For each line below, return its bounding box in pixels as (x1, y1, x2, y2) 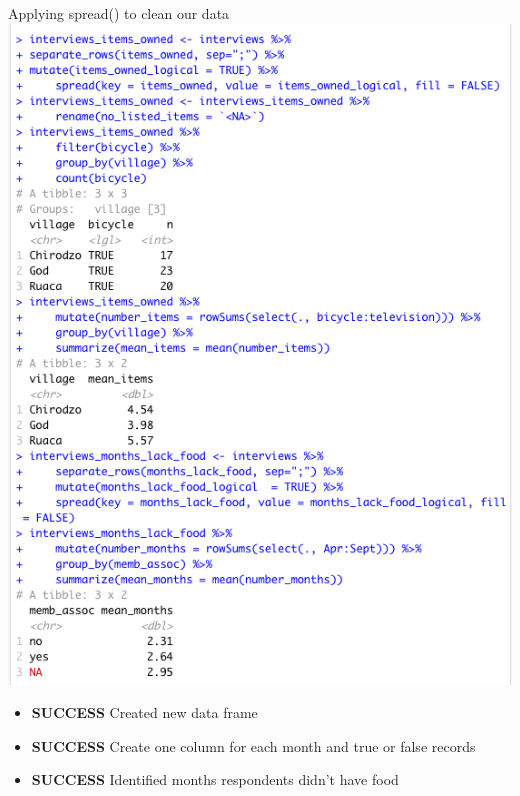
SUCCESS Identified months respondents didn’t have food (31, 769, 399, 790)
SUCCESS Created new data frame (31, 702, 258, 723)
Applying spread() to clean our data (8, 3, 230, 23)
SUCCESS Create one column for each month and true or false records (31, 735, 476, 756)
